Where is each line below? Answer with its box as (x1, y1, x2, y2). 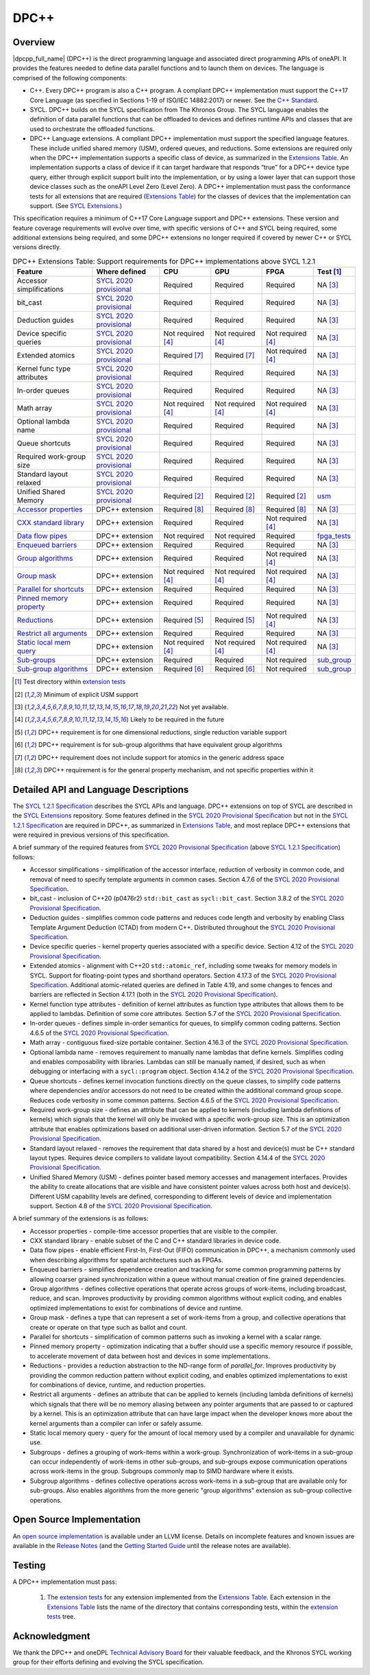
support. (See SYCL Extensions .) (29, 201, 123, 209)
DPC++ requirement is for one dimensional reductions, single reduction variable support (38, 728, 287, 736)
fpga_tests (317, 531, 351, 541)
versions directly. (12, 243, 62, 251)
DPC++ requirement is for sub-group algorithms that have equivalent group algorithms (38, 741, 283, 749)
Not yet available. (179, 703, 229, 711)
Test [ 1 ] (317, 267, 342, 277)
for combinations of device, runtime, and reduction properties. (29, 1381, 206, 1389)
